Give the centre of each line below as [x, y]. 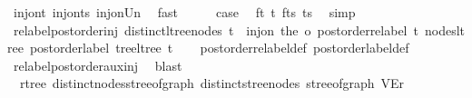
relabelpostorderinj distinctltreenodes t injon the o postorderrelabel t [216, 29]
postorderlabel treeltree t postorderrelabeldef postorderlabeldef [219, 48]
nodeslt [444, 29]
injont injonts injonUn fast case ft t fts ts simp [184, 12]
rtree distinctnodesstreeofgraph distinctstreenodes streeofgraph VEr [212, 83]
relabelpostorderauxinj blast [98, 65]
